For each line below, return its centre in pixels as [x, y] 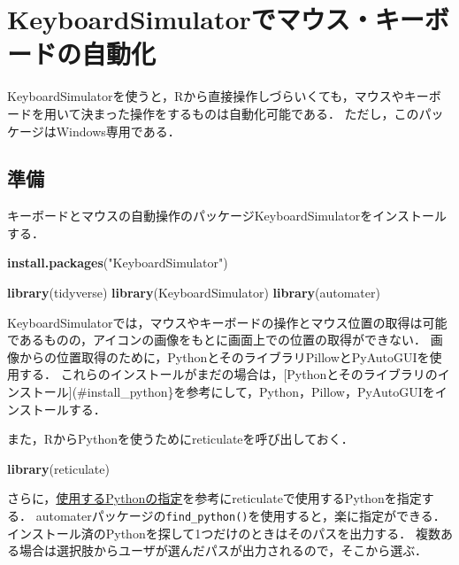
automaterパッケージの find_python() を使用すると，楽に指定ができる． [241, 516]
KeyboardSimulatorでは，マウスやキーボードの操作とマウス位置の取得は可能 [227, 322]
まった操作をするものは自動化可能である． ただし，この [256, 113]
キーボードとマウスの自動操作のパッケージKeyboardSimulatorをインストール [227, 216]
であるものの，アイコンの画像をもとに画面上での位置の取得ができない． [217, 340]
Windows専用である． [118, 131]
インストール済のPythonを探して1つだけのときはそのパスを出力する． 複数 [224, 533]
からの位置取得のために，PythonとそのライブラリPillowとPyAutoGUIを [224, 356]
